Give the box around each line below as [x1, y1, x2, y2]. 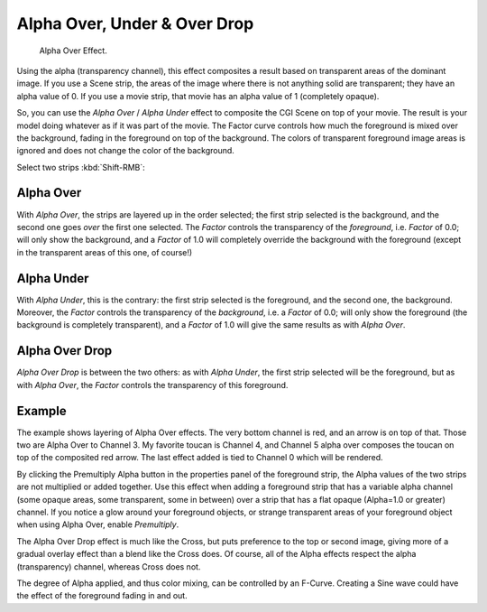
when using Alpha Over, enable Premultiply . [16, 519, 179, 530]
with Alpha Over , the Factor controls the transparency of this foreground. [16, 379, 289, 390]
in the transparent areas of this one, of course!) [16, 246, 193, 257]
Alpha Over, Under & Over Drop [16, 14, 254, 33]
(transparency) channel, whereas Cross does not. [16, 561, 201, 572]
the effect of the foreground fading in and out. [16, 590, 188, 601]
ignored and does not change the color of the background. [16, 145, 234, 156]
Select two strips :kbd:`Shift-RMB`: [16, 162, 146, 172]
